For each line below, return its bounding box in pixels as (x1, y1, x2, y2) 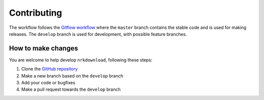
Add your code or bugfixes (21, 80, 75, 86)
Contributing (9, 7, 62, 18)
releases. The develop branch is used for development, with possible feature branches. (9, 31, 187, 37)
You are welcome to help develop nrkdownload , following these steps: (9, 57, 153, 63)
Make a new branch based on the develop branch (21, 73, 123, 78)
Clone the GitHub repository (21, 66, 78, 72)
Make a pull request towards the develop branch (21, 86, 121, 93)
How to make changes (9, 44, 78, 52)
